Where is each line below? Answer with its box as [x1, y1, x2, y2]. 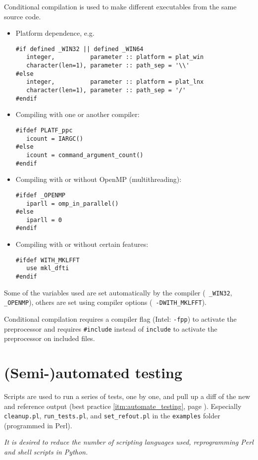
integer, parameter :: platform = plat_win [26, 54, 204, 61]
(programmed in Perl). [4, 420, 72, 430]
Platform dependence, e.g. [15, 28, 95, 38]
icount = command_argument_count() [26, 151, 144, 159]
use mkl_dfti [26, 265, 69, 272]
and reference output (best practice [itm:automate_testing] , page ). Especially [4, 401, 242, 411]
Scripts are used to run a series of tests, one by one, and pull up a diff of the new [4, 391, 251, 402]
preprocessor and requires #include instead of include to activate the [4, 323, 217, 334]
